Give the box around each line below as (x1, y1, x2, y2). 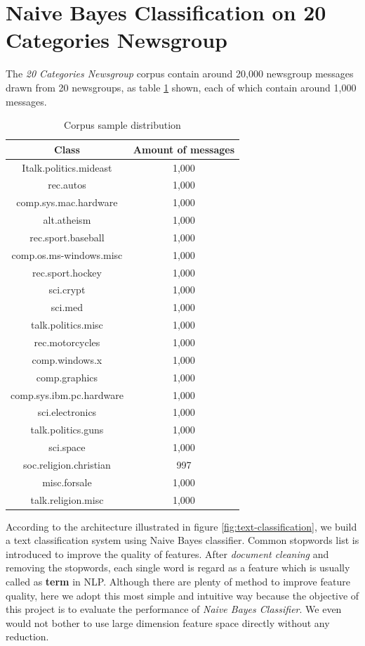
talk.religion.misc (30, 492, 104, 507)
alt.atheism (43, 213, 91, 227)
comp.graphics (36, 369, 98, 384)
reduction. (6, 629, 49, 644)
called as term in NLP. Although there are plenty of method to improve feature (6, 574, 350, 589)
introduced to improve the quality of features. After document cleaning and (6, 546, 329, 561)
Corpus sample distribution (64, 118, 181, 132)
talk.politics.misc (31, 317, 103, 332)
